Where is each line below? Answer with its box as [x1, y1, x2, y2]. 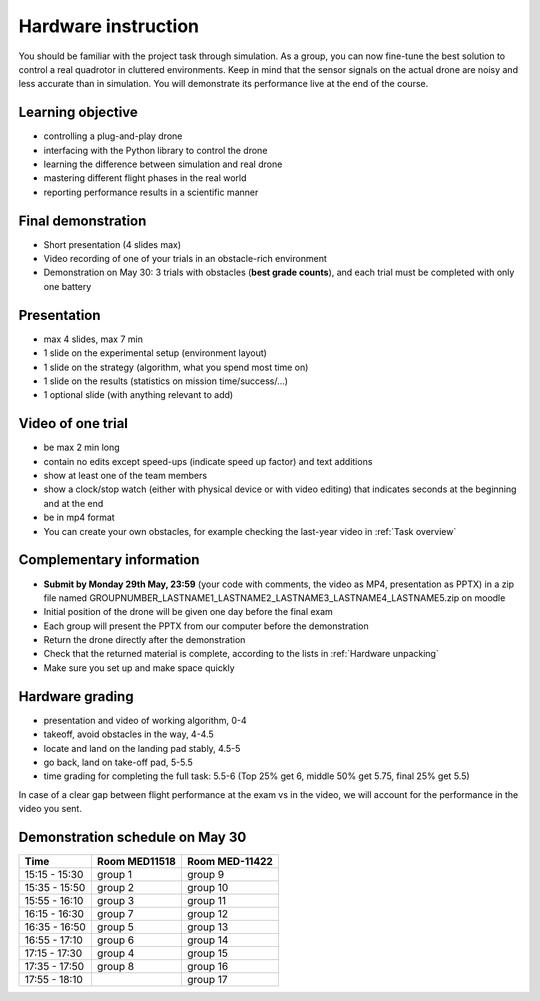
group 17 [186, 973, 229, 986]
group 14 [186, 933, 229, 947]
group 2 [96, 881, 135, 894]
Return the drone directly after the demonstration [43, 634, 246, 646]
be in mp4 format [43, 511, 115, 524]
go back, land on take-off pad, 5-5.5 [43, 756, 194, 768]
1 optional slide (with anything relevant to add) [43, 389, 234, 401]
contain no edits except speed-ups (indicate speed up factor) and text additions [43, 455, 373, 467]
